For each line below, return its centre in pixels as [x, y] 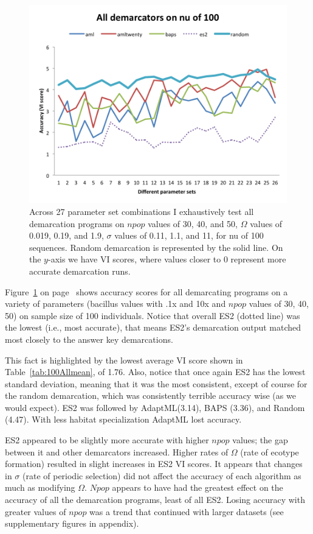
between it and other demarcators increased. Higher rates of [117, 451]
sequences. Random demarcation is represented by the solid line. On [156, 247]
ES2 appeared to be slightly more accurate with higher [107, 440]
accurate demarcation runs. [80, 271]
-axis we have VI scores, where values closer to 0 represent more [167, 259]
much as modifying [40, 487]
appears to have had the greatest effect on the [198, 487]
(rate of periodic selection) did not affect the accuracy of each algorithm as [162, 475]
